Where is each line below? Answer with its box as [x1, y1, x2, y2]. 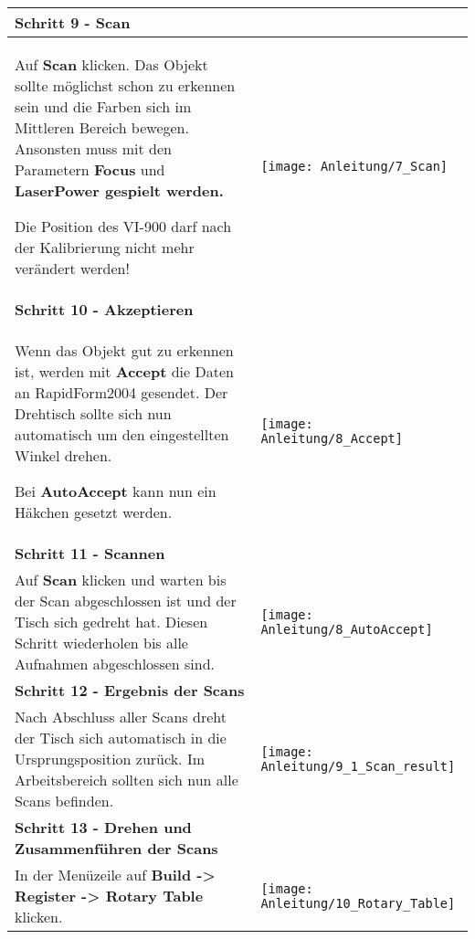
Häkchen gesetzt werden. [15, 501, 173, 522]
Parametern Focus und [15, 159, 165, 180]
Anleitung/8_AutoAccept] [260, 621, 433, 637]
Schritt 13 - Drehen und [15, 817, 192, 838]
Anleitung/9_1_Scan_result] [260, 758, 456, 774]
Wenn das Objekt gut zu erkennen [15, 340, 234, 361]
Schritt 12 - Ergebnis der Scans [15, 680, 245, 701]
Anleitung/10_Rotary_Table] [260, 895, 456, 911]
